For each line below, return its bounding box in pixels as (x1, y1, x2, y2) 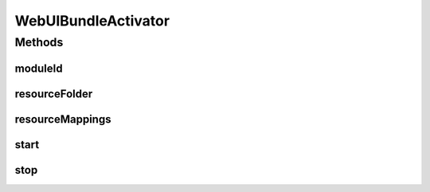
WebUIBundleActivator (14, 12, 170, 29)
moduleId (14, 61, 63, 75)
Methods (14, 35, 64, 49)
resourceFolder (14, 87, 93, 100)
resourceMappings (14, 112, 111, 126)
